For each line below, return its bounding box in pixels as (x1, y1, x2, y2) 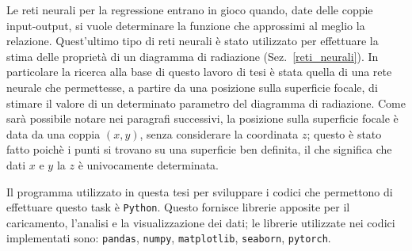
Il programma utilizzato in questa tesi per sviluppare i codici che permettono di (6, 183, 393, 200)
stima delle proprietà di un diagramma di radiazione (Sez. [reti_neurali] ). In (6, 48, 379, 64)
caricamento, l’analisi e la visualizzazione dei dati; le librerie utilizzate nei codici (6, 214, 395, 230)
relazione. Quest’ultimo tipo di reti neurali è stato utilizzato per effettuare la (6, 32, 379, 49)
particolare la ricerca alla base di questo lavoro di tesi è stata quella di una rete (6, 63, 392, 80)
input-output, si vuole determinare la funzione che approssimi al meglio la (6, 17, 365, 33)
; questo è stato (307, 125, 382, 142)
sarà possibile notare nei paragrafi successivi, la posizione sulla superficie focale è (6, 110, 399, 127)
